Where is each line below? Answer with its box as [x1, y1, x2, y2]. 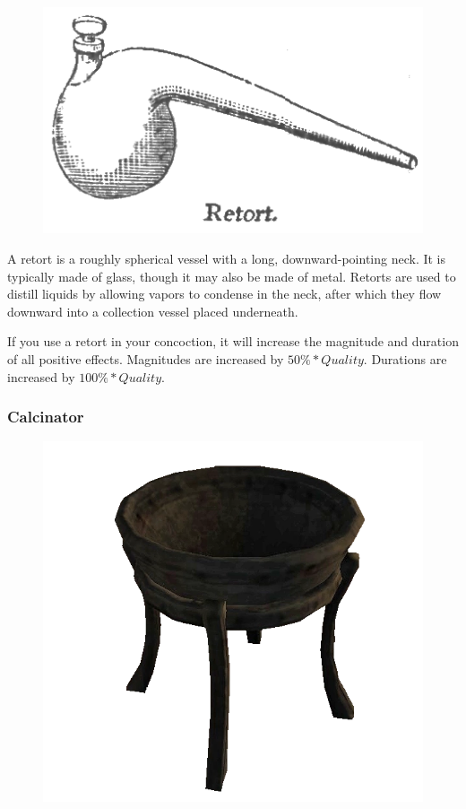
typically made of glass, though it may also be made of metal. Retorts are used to [7, 266, 456, 285]
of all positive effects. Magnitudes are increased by [7, 349, 284, 368]
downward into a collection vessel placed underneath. [7, 301, 298, 320]
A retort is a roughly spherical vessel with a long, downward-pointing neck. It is [7, 249, 446, 268]
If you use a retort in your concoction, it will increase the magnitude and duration [7, 332, 459, 351]
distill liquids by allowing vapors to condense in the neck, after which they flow [7, 284, 442, 303]
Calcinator [7, 405, 84, 428]
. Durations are [363, 349, 447, 368]
